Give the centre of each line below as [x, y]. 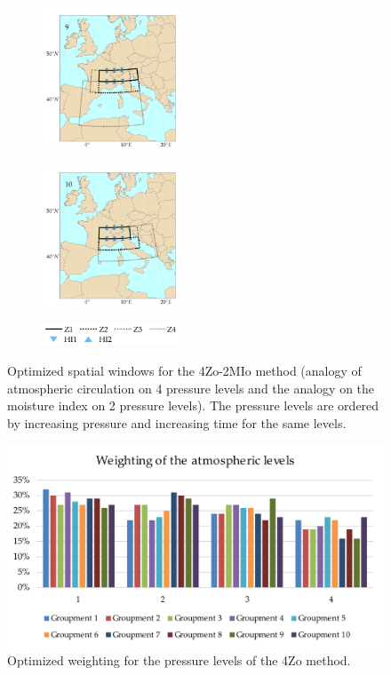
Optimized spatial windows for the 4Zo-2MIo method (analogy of [184, 370]
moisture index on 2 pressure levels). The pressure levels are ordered [193, 405]
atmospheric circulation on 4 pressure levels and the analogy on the [191, 388]
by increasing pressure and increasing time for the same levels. [177, 422]
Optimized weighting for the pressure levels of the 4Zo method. [179, 659]
